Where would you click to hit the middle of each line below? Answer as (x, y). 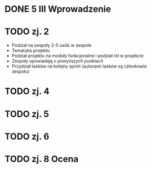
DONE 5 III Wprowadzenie (58, 9)
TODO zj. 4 (27, 91)
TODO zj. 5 (27, 114)
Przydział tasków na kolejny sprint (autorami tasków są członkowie (79, 66)
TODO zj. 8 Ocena (42, 159)
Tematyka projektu (31, 51)
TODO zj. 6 (27, 136)
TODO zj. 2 (27, 32)
